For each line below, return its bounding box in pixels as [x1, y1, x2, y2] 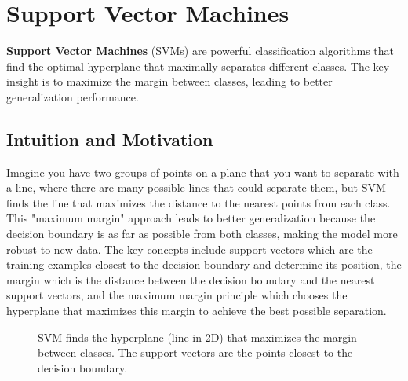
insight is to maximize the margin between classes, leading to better [6, 73, 333, 90]
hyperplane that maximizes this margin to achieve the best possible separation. [6, 302, 387, 319]
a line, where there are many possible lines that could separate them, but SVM [6, 179, 386, 196]
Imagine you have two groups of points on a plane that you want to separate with [6, 163, 399, 180]
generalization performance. [6, 88, 139, 104]
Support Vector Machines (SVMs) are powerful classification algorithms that [6, 42, 394, 59]
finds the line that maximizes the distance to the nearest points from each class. [6, 194, 391, 211]
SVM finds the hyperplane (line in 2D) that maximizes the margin [38, 328, 357, 345]
